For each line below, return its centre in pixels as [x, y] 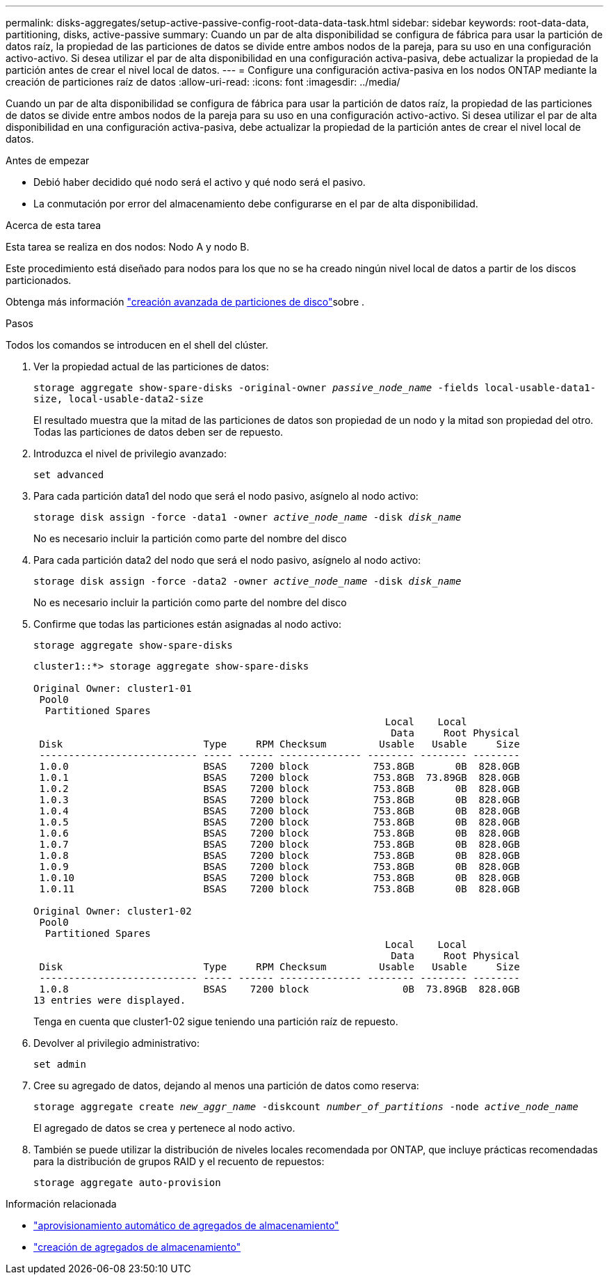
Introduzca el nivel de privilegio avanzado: [130, 453]
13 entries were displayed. [110, 1000]
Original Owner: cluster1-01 [113, 688]
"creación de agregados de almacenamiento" [137, 1247]
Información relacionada [61, 1204]
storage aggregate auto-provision [127, 1183]
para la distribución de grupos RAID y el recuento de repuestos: [179, 1161]
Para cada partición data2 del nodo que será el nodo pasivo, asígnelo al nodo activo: [227, 560]
